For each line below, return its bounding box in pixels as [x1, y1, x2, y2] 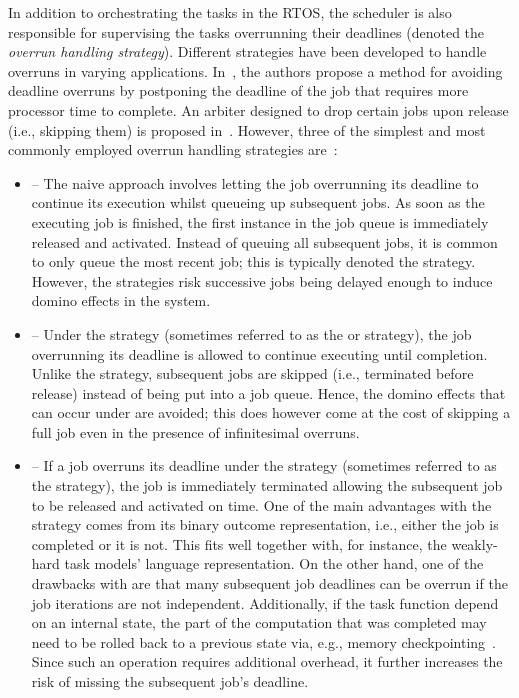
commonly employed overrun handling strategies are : [8, 139, 338, 160]
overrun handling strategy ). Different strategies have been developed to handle [8, 41, 487, 62]
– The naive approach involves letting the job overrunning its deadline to [31, 172, 479, 193]
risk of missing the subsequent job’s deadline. [31, 671, 309, 691]
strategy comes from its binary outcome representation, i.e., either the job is [31, 514, 499, 535]
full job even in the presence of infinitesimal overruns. [31, 421, 360, 442]
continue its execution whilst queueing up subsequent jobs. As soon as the [31, 192, 485, 213]
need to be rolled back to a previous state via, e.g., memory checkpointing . [31, 631, 496, 652]
